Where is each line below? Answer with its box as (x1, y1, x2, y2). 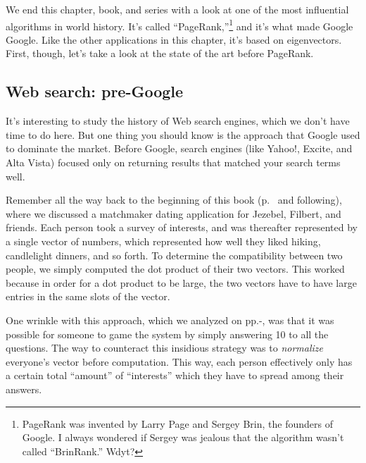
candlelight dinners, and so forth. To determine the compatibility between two (6, 247, 343, 262)
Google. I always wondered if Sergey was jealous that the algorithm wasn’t (22, 430, 344, 445)
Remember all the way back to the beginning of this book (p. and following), (6, 192, 342, 207)
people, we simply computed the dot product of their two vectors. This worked (6, 261, 345, 276)
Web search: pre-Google (6, 80, 184, 102)
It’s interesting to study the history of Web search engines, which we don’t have (6, 113, 350, 128)
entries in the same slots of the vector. (6, 289, 170, 304)
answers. (6, 381, 42, 396)
